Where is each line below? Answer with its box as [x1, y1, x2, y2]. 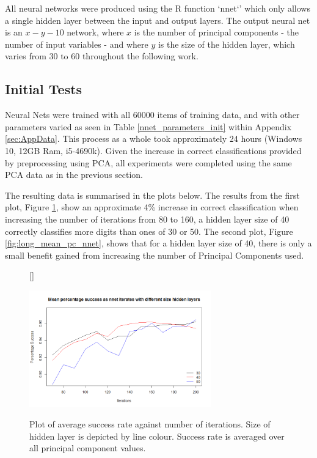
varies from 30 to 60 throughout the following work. [5, 50, 199, 62]
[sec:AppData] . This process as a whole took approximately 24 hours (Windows [5, 132, 302, 145]
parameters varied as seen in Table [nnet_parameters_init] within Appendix [5, 120, 292, 133]
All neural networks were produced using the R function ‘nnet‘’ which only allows [5, 2, 310, 14]
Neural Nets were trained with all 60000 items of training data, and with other [5, 108, 300, 121]
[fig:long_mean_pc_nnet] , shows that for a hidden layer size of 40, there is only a [5, 237, 312, 249]
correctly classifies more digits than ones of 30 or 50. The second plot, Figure [5, 224, 293, 237]
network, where [67, 26, 124, 39]
